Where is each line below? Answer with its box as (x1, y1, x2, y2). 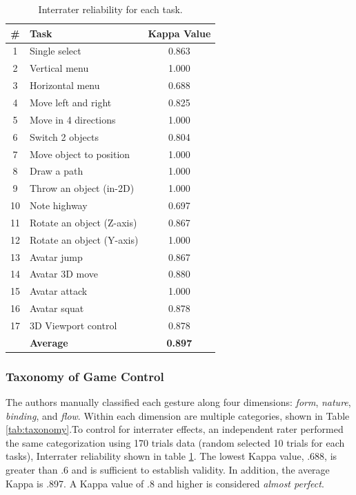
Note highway (30, 198, 88, 213)
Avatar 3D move (30, 266, 98, 281)
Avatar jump (30, 249, 83, 264)
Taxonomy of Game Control (6, 367, 164, 385)
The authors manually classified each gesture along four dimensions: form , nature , (6, 395, 351, 409)
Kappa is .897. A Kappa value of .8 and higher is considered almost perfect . (6, 476, 324, 490)
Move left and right (30, 95, 112, 109)
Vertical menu (30, 61, 89, 75)
